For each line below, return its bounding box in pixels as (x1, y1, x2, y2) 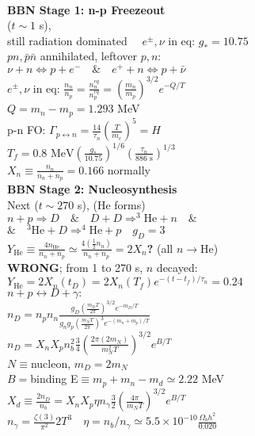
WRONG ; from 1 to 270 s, (7, 258, 143, 275)
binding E (30, 370, 78, 387)
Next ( (7, 196, 39, 212)
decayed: (156, 258, 198, 275)
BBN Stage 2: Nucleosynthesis (7, 181, 177, 197)
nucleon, (30, 354, 71, 371)
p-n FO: (7, 121, 46, 138)
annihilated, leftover (40, 48, 137, 64)
